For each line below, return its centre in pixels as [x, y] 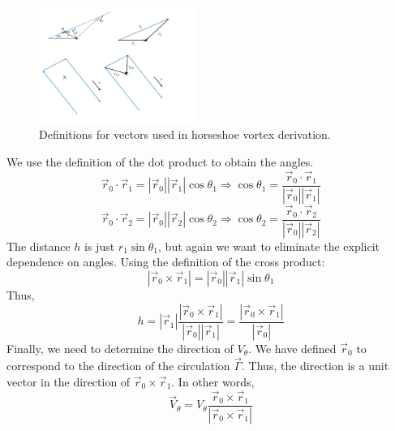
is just [100, 246]
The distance [39, 246]
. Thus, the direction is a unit [316, 366]
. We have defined [292, 348]
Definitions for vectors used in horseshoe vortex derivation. [185, 134]
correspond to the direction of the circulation [118, 366]
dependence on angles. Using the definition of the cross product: [166, 262]
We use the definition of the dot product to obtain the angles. [160, 162]
